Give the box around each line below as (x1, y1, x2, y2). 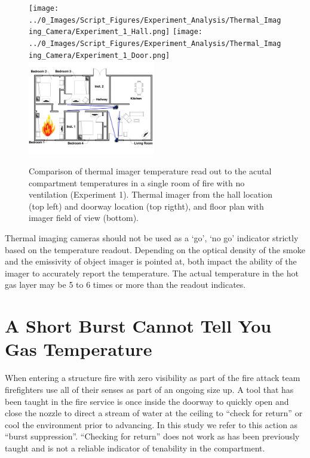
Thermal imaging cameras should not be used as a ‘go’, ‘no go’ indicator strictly (5, 232, 299, 244)
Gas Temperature (5, 337, 152, 361)
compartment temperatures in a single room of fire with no (29, 176, 245, 189)
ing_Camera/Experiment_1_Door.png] (29, 51, 170, 60)
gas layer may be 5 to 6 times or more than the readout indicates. (5, 278, 246, 291)
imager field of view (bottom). (29, 211, 139, 224)
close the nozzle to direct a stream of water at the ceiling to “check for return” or (5, 407, 303, 419)
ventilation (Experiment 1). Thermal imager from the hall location (29, 188, 272, 201)
